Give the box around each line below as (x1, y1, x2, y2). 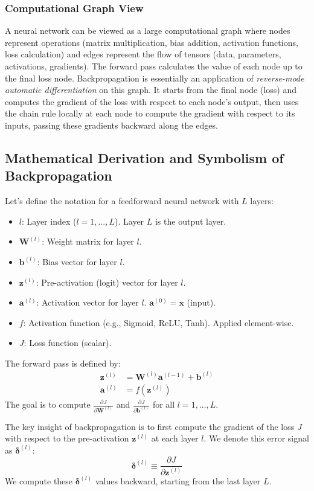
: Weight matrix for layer (42, 235, 134, 248)
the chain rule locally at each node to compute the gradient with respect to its (5, 107, 295, 120)
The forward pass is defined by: (5, 356, 121, 369)
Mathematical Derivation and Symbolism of (5, 148, 284, 167)
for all (152, 398, 175, 410)
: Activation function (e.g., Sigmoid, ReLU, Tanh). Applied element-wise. (23, 316, 294, 329)
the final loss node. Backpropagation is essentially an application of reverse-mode (5, 71, 304, 84)
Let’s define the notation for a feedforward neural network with (5, 194, 239, 207)
